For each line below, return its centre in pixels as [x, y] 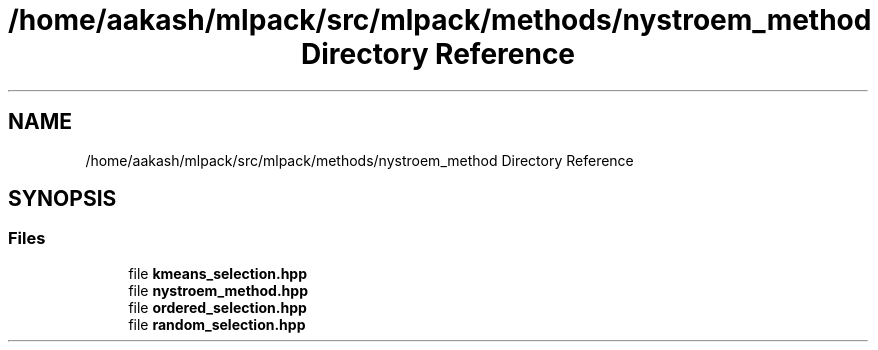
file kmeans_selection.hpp [217, 273]
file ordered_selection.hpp [217, 307]
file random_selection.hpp [217, 324]
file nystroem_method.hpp [218, 290]
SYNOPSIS [62, 199]
